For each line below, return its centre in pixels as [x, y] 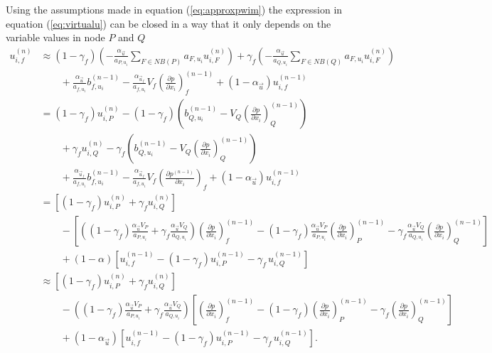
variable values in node [55, 37]
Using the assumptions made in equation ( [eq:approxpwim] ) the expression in [174, 9]
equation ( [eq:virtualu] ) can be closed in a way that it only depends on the [169, 23]
